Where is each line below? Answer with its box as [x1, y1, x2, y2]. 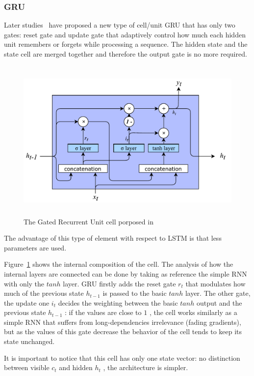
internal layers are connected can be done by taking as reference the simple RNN [4, 268, 247, 279]
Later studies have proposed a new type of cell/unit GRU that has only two [4, 20, 235, 30]
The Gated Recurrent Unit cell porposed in [24, 216, 153, 226]
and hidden [59, 362, 93, 373]
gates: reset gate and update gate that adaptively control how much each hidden [4, 29, 246, 39]
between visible [4, 362, 50, 373]
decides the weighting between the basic [58, 297, 178, 308]
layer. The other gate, [185, 288, 251, 298]
